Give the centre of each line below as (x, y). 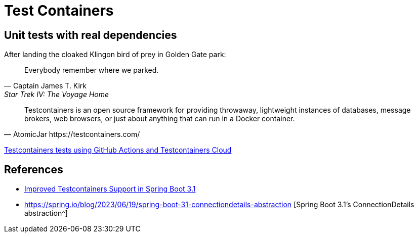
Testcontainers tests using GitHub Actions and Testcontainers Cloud (118, 150)
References (34, 169)
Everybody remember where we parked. (92, 70)
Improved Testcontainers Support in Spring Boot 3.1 (110, 189)
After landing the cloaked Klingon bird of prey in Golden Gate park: (115, 55)
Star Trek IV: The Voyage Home (57, 94)
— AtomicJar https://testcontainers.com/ (72, 134)
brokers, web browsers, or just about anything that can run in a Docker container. (160, 119)
